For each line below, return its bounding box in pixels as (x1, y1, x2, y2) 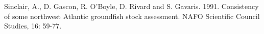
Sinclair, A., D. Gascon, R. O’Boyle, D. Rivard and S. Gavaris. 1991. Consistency (4, 1, 259, 11)
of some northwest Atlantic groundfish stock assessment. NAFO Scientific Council (4, 10, 260, 21)
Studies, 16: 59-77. (4, 20, 62, 31)
